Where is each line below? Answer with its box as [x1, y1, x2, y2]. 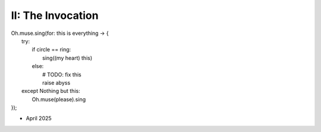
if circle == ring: [32, 46, 71, 53]
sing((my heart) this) [42, 54, 93, 62]
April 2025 [26, 115, 52, 122]
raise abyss [42, 79, 71, 86]
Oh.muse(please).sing [32, 95, 86, 103]
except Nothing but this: [21, 88, 80, 95]
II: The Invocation [11, 9, 99, 22]
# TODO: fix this [42, 71, 81, 78]
